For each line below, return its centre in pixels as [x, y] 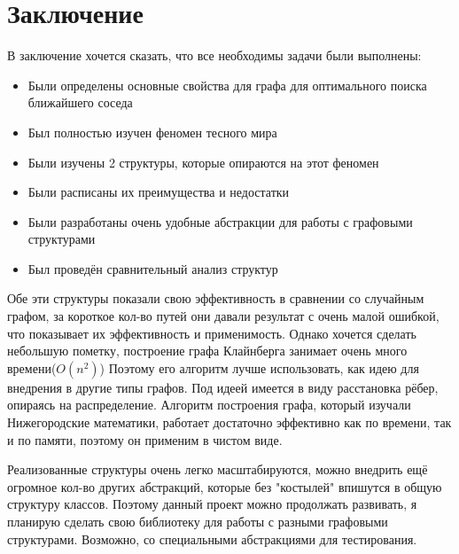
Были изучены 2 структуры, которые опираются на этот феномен [203, 162]
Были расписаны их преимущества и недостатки [159, 192]
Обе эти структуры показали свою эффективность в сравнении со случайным [216, 298]
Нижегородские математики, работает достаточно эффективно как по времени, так [229, 422]
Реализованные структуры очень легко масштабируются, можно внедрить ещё [218, 469]
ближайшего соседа [80, 102]
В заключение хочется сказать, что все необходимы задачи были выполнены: [214, 55]
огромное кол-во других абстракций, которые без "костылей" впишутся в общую [225, 486]
